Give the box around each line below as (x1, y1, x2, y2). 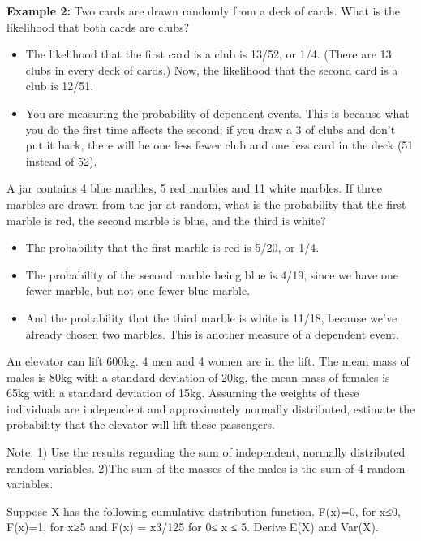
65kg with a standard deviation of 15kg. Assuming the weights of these (6, 384, 359, 401)
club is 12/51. (25, 77, 94, 94)
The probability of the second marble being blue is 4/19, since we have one (25, 266, 398, 283)
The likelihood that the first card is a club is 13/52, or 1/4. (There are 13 (25, 45, 392, 63)
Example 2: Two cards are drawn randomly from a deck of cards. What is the (6, 2, 401, 19)
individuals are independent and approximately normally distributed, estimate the (6, 400, 415, 417)
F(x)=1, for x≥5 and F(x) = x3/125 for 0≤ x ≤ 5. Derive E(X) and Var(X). (6, 518, 379, 535)
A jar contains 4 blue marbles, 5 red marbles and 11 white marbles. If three (6, 180, 382, 197)
